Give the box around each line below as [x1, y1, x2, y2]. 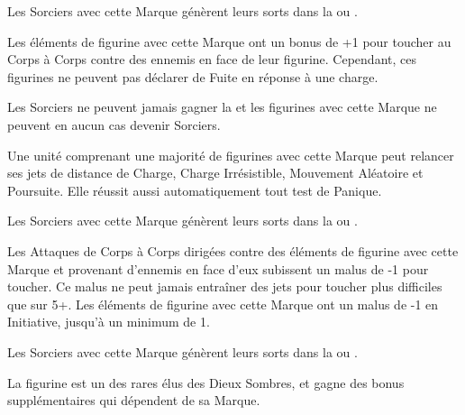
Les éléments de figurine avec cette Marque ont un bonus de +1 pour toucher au [7, 32, 451, 51]
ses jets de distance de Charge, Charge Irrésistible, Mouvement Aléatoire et [7, 163, 424, 182]
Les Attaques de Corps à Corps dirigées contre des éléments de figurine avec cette [7, 241, 459, 260]
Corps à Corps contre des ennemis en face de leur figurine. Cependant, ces [7, 50, 416, 69]
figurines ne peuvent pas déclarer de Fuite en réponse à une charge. [7, 67, 378, 86]
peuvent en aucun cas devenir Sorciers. [7, 115, 221, 134]
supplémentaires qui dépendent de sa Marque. [7, 391, 260, 410]
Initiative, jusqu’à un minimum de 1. [7, 312, 210, 331]
